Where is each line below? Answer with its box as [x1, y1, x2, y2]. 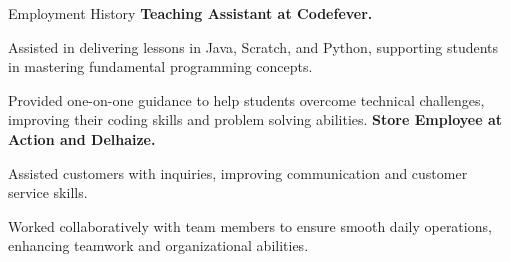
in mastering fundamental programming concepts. [8, 56, 313, 77]
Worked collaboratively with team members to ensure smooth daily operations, [8, 215, 492, 236]
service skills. [8, 182, 88, 203]
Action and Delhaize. [8, 128, 156, 149]
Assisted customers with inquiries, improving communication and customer [8, 162, 468, 183]
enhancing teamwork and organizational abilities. [8, 235, 309, 256]
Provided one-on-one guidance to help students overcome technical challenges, [8, 89, 485, 110]
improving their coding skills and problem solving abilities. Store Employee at [8, 109, 502, 130]
